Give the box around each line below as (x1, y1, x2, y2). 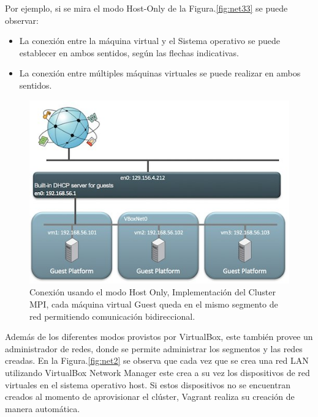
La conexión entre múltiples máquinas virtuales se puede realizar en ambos (19, 67, 301, 79)
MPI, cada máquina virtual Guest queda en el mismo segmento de (29, 297, 278, 310)
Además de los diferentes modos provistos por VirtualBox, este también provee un (5, 330, 313, 343)
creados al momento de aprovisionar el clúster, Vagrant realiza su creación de (5, 390, 295, 403)
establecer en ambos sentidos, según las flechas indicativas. (19, 46, 239, 59)
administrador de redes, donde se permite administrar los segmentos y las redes (5, 342, 303, 355)
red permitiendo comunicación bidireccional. (29, 309, 195, 322)
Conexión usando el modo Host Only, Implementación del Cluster (29, 286, 276, 298)
